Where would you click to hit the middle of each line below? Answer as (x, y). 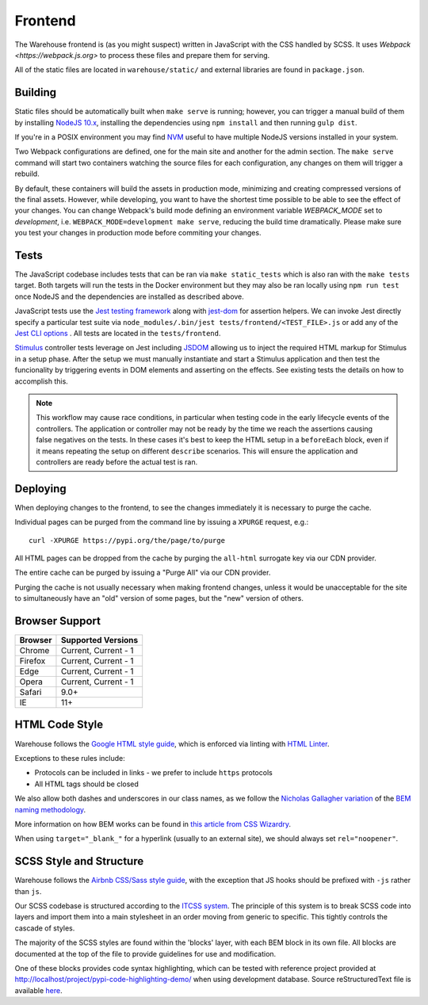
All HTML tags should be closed (86, 784)
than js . (28, 891)
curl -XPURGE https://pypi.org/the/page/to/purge (127, 540)
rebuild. (27, 174)
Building (36, 92)
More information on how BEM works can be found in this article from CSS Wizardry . (153, 823)
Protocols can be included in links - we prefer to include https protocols (153, 773)
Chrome (34, 651)
